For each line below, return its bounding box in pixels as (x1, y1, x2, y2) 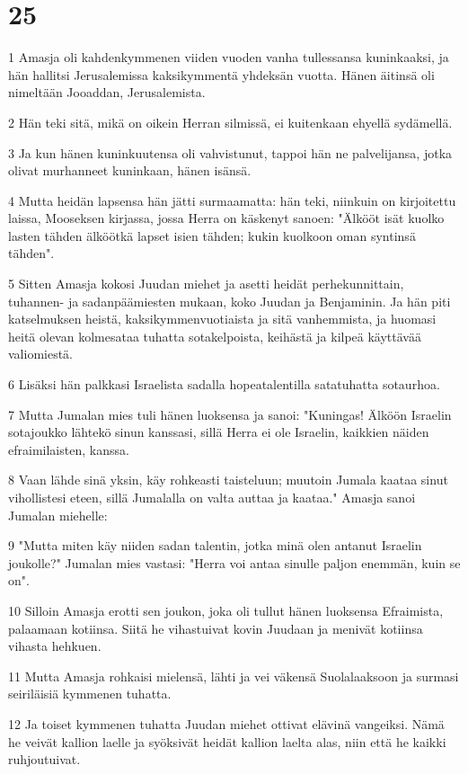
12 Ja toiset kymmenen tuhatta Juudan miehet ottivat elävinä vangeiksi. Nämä (8, 714, 445, 733)
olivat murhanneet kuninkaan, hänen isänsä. (8, 161, 252, 180)
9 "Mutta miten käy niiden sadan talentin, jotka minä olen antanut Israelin (8, 536, 422, 555)
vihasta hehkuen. (8, 636, 102, 655)
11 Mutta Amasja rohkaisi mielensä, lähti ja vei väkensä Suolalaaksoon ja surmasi (8, 666, 459, 685)
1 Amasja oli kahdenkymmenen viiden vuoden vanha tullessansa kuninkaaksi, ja (8, 48, 449, 67)
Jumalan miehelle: (8, 505, 108, 524)
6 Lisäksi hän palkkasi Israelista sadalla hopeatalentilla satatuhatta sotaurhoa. (8, 375, 440, 394)
